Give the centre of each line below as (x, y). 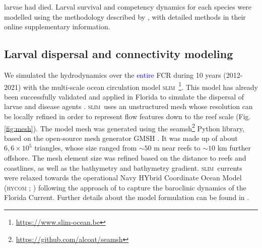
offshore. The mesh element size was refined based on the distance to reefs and (125, 158)
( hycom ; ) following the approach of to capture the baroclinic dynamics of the (125, 187)
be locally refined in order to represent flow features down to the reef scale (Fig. (127, 116)
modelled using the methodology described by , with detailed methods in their (125, 16)
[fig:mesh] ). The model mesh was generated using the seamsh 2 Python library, (124, 127)
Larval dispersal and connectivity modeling (119, 54)
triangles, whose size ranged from (86, 148)
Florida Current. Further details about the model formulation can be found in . (127, 197)
